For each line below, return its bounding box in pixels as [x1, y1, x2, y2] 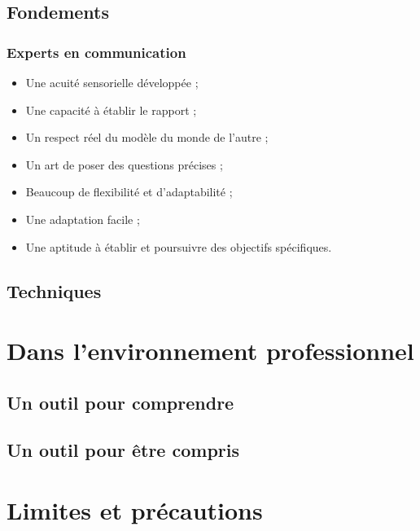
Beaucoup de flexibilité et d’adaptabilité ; [25, 183, 233, 200]
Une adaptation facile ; [25, 210, 140, 227]
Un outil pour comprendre [7, 389, 234, 415]
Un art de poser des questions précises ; [25, 156, 223, 173]
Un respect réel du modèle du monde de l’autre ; [25, 129, 269, 146]
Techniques [7, 278, 102, 303]
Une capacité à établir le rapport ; [25, 101, 197, 118]
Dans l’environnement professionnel [7, 334, 414, 367]
